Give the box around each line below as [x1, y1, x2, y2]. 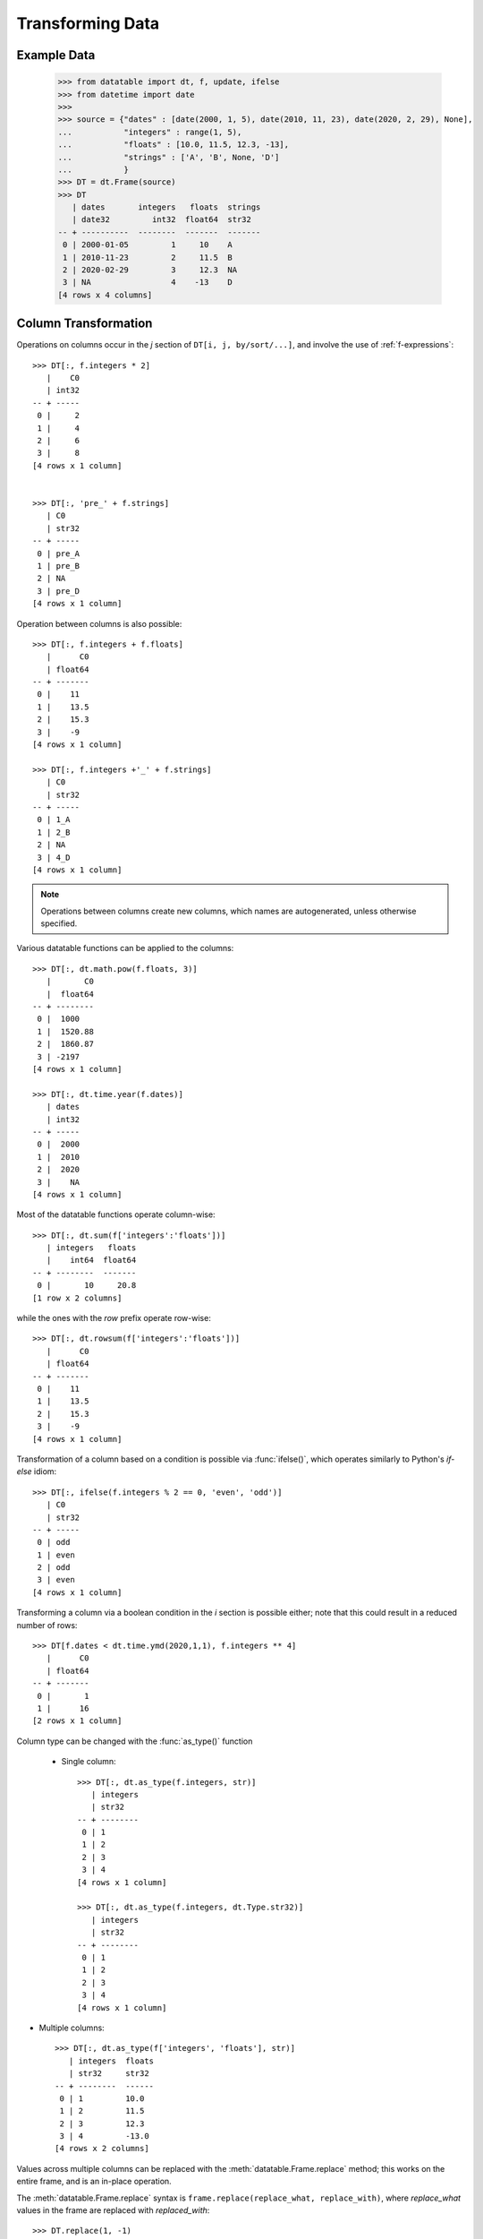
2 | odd [37, 1563, 71, 1573]
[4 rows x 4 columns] [57, 289, 153, 300]
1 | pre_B [37, 561, 80, 570]
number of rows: [16, 1619, 78, 1630]
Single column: [61, 1756, 116, 1767]
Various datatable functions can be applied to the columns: [16, 943, 234, 954]
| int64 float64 [46, 1255, 137, 1265]
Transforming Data [16, 13, 160, 33]
